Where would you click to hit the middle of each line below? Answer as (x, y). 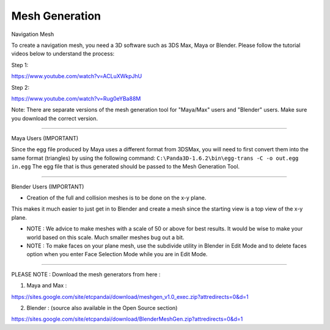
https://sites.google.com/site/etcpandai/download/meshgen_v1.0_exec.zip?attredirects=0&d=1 (130, 296)
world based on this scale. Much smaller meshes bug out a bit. (105, 237)
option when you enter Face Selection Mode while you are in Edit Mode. (117, 254)
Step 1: (20, 65)
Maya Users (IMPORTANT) (45, 138)
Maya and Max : (47, 285)
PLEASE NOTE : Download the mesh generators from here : (86, 274)
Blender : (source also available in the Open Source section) (102, 307)
